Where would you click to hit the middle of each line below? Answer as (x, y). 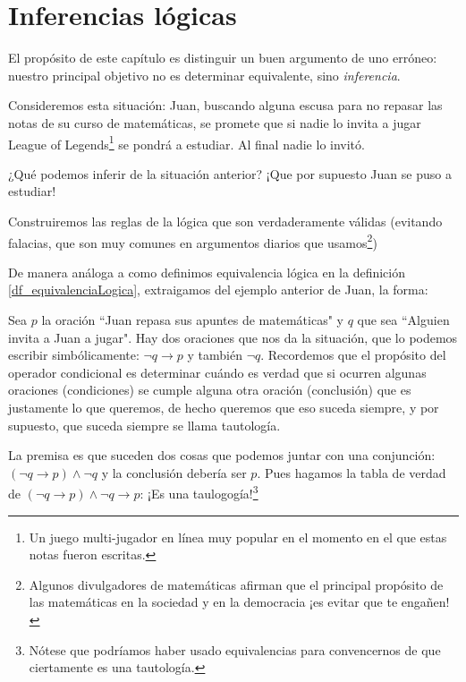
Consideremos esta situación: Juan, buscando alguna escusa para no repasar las (225, 105)
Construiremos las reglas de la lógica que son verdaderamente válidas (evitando (225, 221)
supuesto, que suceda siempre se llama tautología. (144, 425)
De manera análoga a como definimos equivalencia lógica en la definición (207, 272)
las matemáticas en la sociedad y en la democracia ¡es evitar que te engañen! (239, 602)
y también (215, 355)
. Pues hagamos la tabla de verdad (352, 472)
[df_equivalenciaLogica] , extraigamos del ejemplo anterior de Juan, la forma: (218, 290)
